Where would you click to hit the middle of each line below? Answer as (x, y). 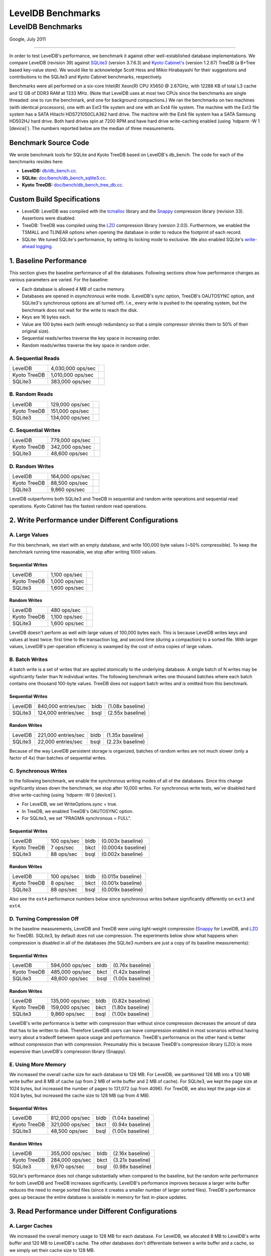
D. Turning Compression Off (44, 918)
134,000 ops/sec (70, 417)
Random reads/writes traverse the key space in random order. (86, 345)
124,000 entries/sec (61, 712)
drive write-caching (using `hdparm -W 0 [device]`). (63, 795)
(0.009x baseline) (122, 889)
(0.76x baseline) (132, 966)
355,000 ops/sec (71, 1154)
